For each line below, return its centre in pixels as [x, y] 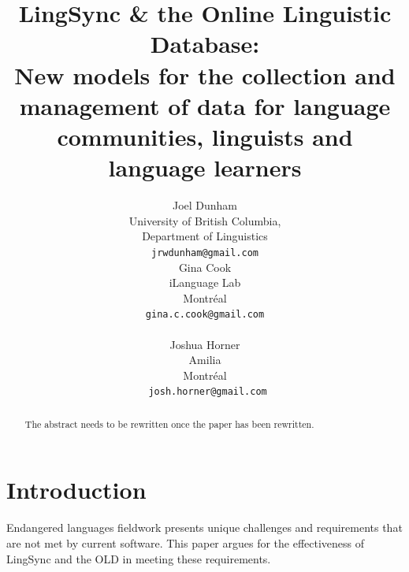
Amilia [205, 360]
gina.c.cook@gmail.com [205, 315]
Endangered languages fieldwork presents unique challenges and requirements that [204, 527]
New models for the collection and [205, 74]
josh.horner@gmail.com [208, 392]
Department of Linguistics [205, 236]
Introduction [76, 490]
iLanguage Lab [205, 282]
